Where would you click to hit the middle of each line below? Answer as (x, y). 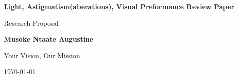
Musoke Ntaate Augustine (49, 39)
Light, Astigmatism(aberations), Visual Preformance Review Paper (119, 6)
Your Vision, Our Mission (42, 55)
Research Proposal (31, 23)
